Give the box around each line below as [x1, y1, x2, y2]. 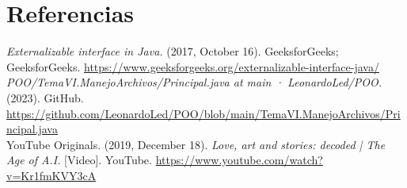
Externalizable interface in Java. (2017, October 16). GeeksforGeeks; [6, 43, 339, 59]
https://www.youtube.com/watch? [155, 152, 323, 168]
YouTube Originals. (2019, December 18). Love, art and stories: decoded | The [6, 136, 386, 152]
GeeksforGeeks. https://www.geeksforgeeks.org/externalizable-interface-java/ [6, 58, 379, 75]
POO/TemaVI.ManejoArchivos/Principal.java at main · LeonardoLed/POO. [6, 74, 382, 90]
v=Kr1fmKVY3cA [6, 167, 97, 183]
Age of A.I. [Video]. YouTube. [6, 152, 152, 168]
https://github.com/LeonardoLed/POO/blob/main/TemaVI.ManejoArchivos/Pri [6, 105, 401, 121]
